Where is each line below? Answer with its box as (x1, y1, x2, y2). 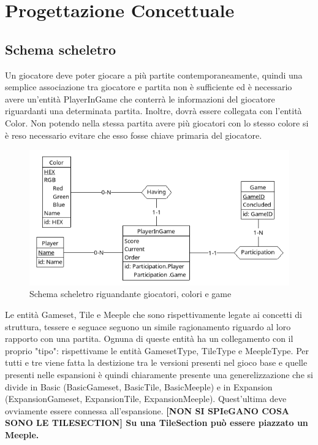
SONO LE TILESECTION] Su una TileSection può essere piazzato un (5, 416, 308, 429)
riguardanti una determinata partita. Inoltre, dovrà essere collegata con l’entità (5, 104, 302, 117)
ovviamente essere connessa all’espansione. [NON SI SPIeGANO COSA (5, 404, 290, 417)
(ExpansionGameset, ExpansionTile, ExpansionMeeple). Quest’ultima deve (5, 392, 287, 405)
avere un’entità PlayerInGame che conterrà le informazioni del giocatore (5, 92, 275, 105)
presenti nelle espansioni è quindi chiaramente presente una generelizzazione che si (5, 368, 313, 381)
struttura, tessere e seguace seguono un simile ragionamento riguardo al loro (5, 320, 291, 333)
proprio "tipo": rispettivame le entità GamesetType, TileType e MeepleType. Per (5, 344, 309, 357)
